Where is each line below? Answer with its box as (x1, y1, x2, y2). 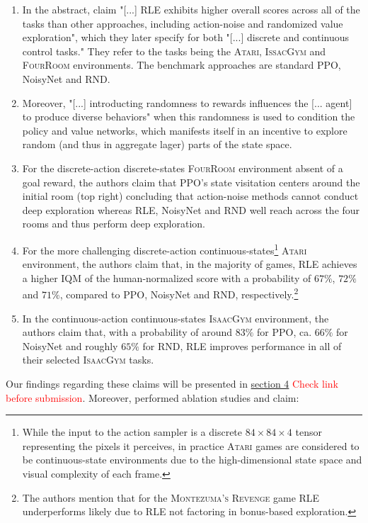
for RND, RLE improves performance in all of (142, 338, 342, 353)
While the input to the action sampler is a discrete (22, 424, 243, 439)
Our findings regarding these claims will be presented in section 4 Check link (6, 376, 338, 390)
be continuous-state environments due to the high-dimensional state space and (22, 452, 362, 467)
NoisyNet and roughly (22, 338, 118, 353)
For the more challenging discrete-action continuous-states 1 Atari (22, 240, 307, 257)
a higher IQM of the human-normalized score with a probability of (22, 270, 311, 285)
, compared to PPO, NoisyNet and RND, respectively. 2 (59, 285, 299, 301)
